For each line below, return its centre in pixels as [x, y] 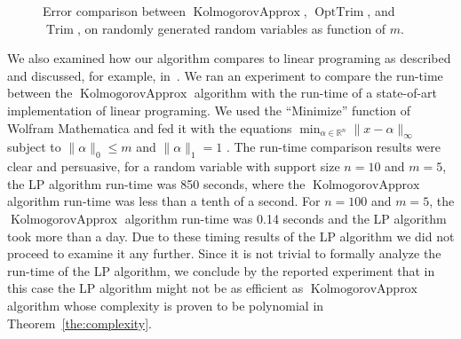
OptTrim [339, 12]
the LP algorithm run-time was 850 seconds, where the [156, 183]
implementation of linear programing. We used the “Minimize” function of [209, 110]
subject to [34, 147]
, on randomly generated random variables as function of [231, 28]
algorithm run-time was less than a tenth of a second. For [164, 201]
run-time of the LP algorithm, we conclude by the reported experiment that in [221, 270]
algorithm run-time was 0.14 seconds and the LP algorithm [286, 218]
